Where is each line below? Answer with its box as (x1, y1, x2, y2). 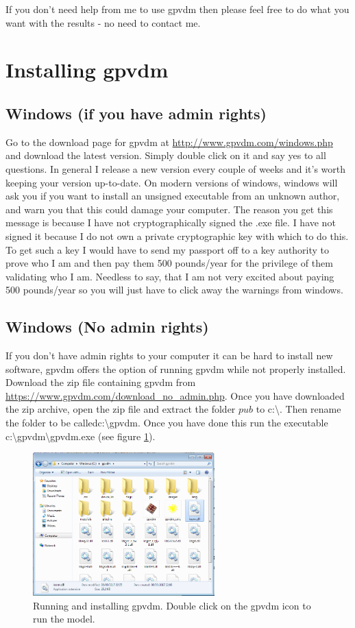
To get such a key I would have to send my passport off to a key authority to (5, 242, 330, 256)
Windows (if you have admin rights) (5, 102, 267, 123)
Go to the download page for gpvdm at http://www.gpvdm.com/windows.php (5, 134, 333, 149)
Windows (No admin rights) (5, 316, 209, 337)
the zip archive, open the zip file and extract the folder (5, 402, 236, 416)
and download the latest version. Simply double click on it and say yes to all (5, 148, 326, 162)
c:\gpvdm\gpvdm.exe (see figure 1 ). (5, 428, 156, 443)
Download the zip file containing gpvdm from (5, 375, 196, 389)
